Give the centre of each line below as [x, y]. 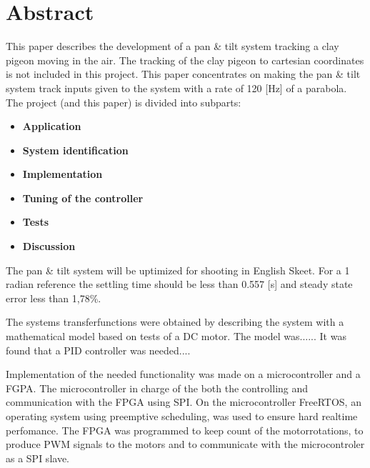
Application [52, 126]
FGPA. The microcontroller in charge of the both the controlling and [157, 388]
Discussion [49, 246]
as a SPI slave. [37, 458]
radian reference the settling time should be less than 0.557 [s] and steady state [179, 284]
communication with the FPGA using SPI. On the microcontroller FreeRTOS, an [184, 402]
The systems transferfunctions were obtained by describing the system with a [175, 322]
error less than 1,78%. [54, 298]
